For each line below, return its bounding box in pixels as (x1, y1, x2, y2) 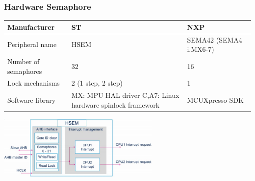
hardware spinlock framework (71, 99, 160, 110)
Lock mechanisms (7, 78, 60, 88)
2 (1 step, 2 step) (71, 78, 123, 88)
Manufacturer (7, 22, 55, 32)
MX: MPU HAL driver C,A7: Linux (71, 90, 179, 100)
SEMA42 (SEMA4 (187, 34, 242, 45)
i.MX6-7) (187, 44, 214, 54)
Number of (7, 56, 40, 66)
